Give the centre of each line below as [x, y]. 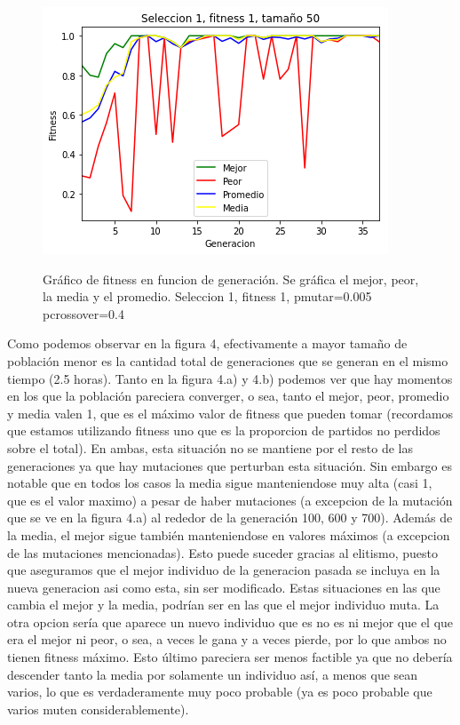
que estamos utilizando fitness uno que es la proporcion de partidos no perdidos [224, 430]
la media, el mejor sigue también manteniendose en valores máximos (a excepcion [229, 534]
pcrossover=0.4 [84, 313]
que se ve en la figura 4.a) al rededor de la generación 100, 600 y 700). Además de [230, 518]
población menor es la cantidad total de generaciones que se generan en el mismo [228, 360]
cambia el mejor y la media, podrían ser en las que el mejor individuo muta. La [223, 605]
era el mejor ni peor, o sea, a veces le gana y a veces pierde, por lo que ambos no [227, 639]
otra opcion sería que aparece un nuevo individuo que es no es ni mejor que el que [230, 621]
